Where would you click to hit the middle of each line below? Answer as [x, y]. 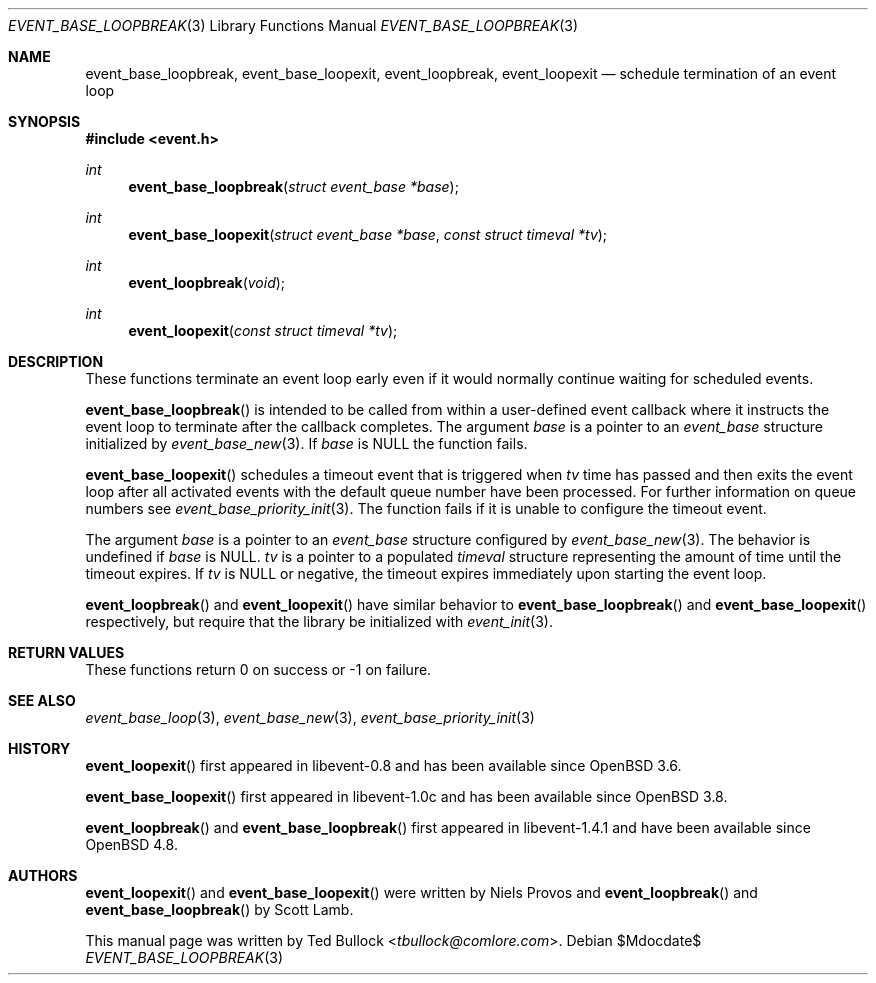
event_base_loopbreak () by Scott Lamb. [219, 909]
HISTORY [39, 748]
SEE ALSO [42, 700]
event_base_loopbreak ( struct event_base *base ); [293, 186]
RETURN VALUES [66, 652]
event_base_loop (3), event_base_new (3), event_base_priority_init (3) [310, 717]
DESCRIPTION [56, 361]
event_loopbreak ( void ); [207, 282]
